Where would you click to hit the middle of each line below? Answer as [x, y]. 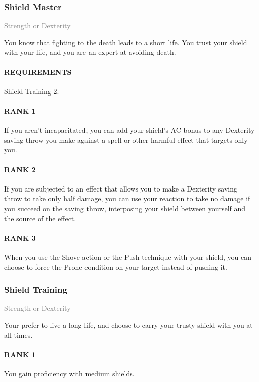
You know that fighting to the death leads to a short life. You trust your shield [126, 42]
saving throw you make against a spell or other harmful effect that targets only [126, 139]
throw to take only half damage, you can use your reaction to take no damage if [127, 198]
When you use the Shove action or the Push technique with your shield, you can [128, 257]
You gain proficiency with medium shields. [69, 373]
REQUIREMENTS [38, 72]
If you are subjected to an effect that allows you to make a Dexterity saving [121, 188]
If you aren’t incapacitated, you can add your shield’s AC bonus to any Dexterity [129, 130]
